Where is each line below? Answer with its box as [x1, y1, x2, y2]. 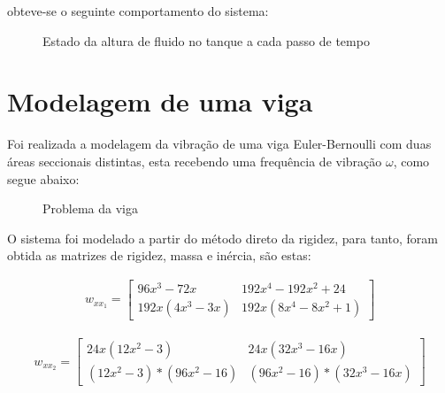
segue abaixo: [7, 169, 80, 188]
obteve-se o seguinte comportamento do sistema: [7, 2, 269, 19]
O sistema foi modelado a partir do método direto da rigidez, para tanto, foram [7, 228, 438, 247]
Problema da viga [42, 199, 138, 218]
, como [393, 151, 430, 170]
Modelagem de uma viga [7, 83, 313, 119]
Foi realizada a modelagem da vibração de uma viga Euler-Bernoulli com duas [7, 135, 432, 153]
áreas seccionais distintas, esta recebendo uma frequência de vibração [7, 151, 382, 170]
